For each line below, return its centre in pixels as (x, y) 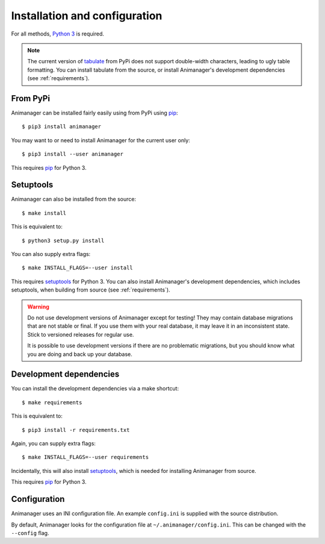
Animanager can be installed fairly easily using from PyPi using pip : (94, 113)
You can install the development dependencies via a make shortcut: (95, 389)
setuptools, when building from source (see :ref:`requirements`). (91, 290)
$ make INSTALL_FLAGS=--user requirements (85, 457)
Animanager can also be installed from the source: (74, 199)
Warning (38, 307)
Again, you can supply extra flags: (54, 443)
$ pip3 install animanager (62, 127)
